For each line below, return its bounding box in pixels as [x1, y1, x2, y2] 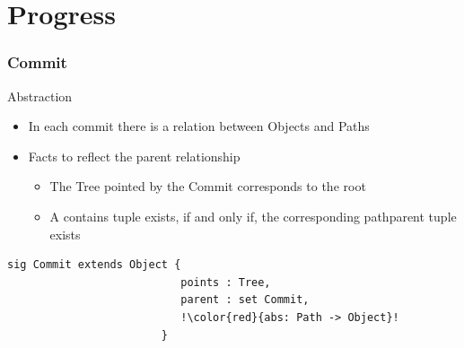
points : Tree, [180, 275, 271, 289]
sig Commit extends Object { [7, 258, 181, 272]
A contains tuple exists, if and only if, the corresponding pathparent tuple [49, 206, 457, 225]
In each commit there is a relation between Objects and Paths [28, 117, 370, 135]
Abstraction [7, 86, 73, 105]
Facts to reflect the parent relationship [28, 146, 241, 165]
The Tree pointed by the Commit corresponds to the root [49, 177, 366, 196]
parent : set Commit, [180, 293, 310, 307]
